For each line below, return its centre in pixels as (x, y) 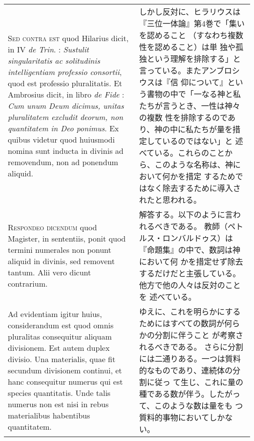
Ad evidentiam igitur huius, (55, 314)
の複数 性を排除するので (183, 117)
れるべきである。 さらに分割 (191, 347)
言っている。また (170, 70)
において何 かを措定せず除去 (191, 261)
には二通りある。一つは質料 (190, 358)
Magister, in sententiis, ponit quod (67, 238)
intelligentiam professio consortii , (65, 72)
